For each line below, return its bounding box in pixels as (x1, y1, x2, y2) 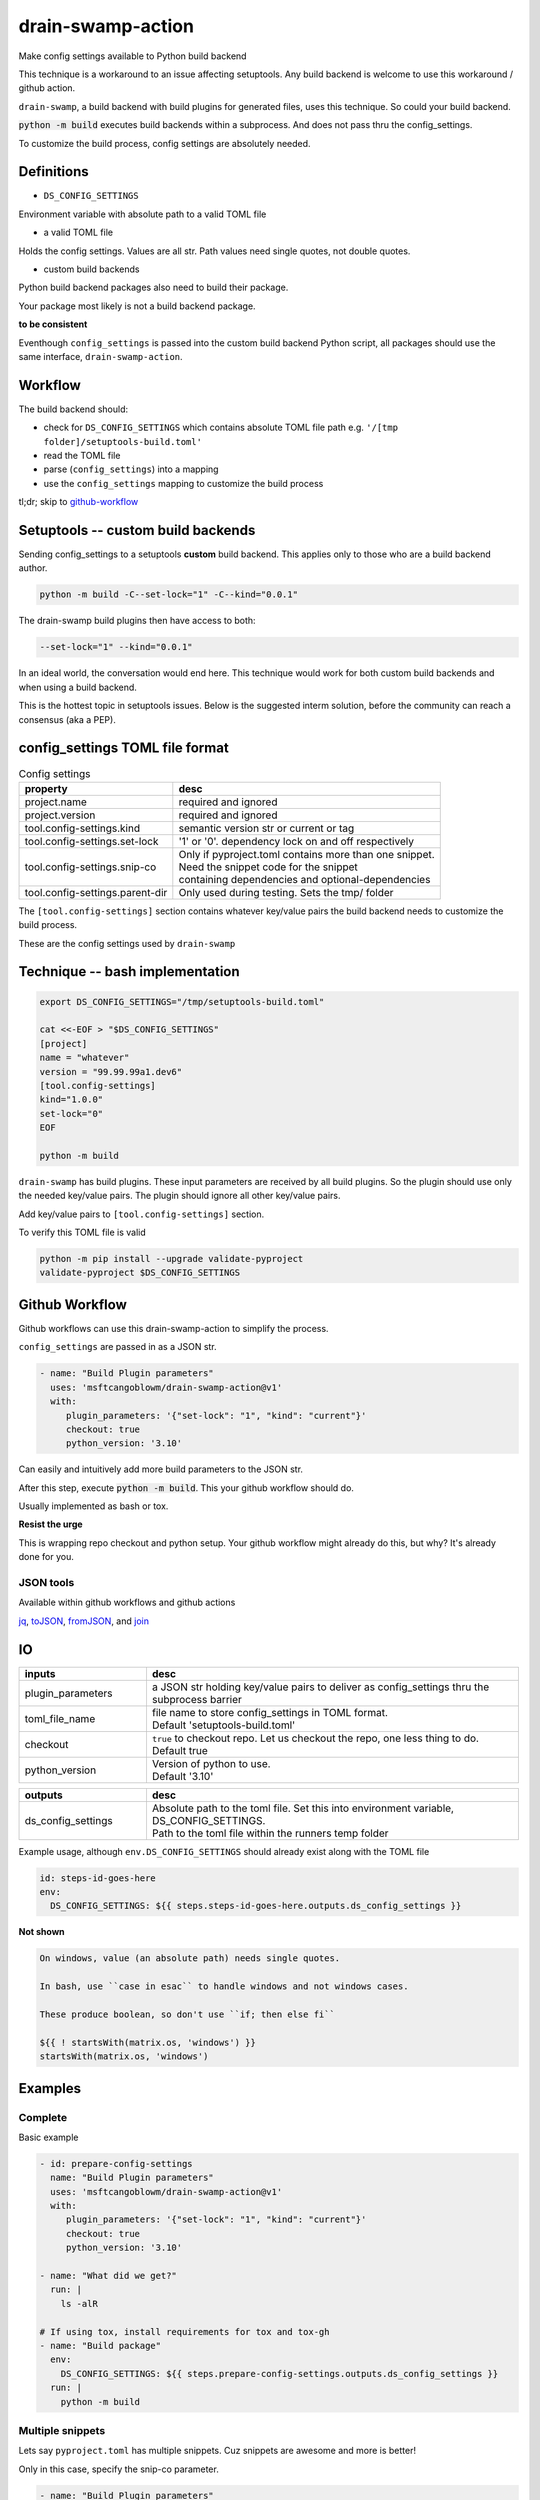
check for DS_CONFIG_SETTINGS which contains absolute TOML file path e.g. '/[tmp (43, 421, 399, 434)
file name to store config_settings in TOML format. (151, 1705, 389, 1719)
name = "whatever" (39, 1052, 130, 1064)
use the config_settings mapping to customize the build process (43, 477, 324, 489)
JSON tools (18, 1576, 75, 1589)
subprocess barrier (151, 1692, 242, 1706)
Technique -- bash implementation (18, 963, 240, 980)
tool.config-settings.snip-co (24, 860, 157, 874)
